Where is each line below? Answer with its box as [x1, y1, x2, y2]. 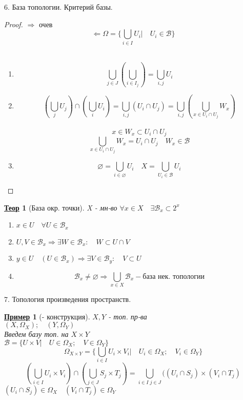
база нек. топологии [143, 273, 205, 280]
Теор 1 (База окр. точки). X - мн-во [4, 202, 117, 213]
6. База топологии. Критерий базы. [4, 2, 113, 12]
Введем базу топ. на [4, 329, 69, 339]
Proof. [4, 18, 23, 29]
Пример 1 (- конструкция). [4, 311, 90, 321]
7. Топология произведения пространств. [4, 293, 131, 304]
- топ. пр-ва [108, 311, 147, 321]
